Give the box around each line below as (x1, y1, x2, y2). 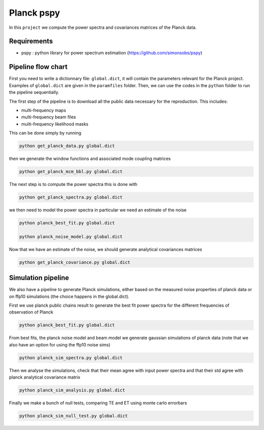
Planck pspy (9, 7, 61, 18)
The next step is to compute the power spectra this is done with (9, 181, 138, 187)
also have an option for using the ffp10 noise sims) (9, 341, 110, 347)
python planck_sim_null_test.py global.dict (19, 413, 128, 419)
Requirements (9, 37, 53, 45)
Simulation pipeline (9, 274, 69, 282)
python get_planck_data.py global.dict (19, 143, 115, 149)
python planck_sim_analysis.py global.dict (19, 387, 126, 393)
